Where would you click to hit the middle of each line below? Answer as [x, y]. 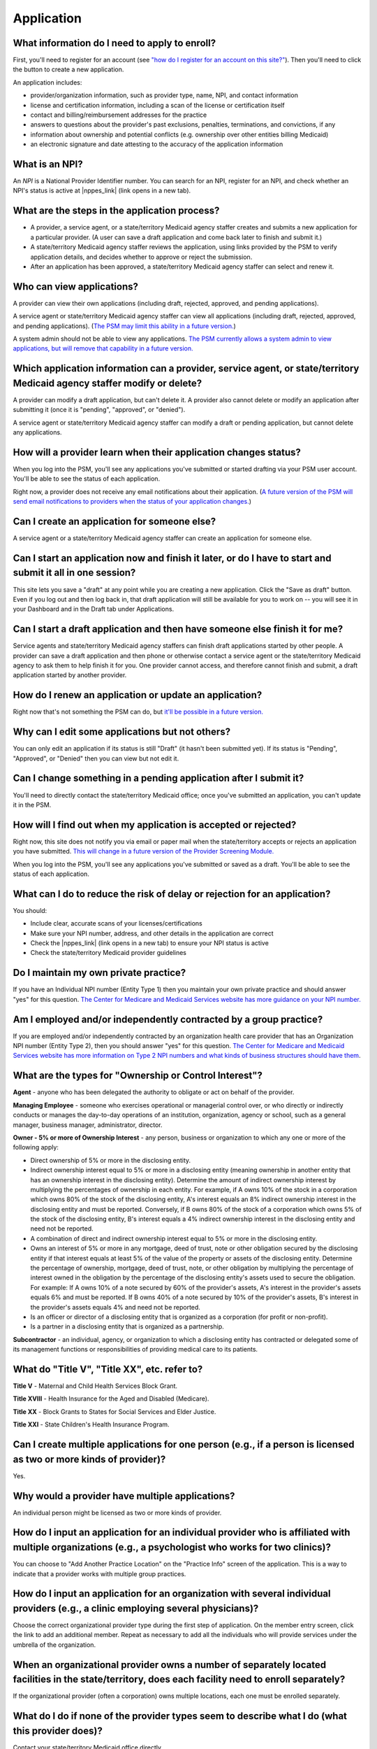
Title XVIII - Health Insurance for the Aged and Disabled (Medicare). [111, 1399]
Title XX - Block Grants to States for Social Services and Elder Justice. [114, 1411]
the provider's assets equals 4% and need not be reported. [115, 1307]
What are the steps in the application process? [116, 211]
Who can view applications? [76, 286]
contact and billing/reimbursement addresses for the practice [119, 115]
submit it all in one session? [74, 573]
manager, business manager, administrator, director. [88, 1125]
